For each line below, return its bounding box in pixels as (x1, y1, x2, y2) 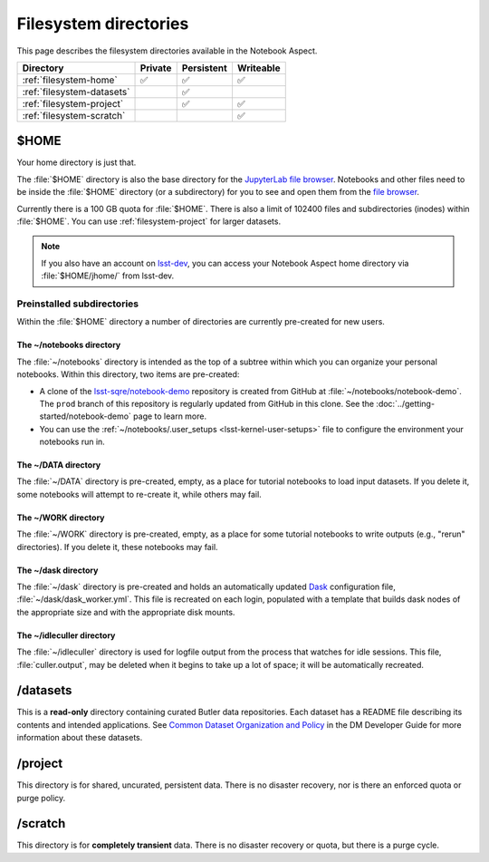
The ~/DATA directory (16, 460, 101, 470)
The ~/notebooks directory (16, 340, 121, 351)
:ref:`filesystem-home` (22, 73, 118, 86)
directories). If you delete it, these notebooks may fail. (16, 541, 218, 552)
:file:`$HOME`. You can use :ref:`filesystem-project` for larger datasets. (16, 216, 281, 227)
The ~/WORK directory (16, 512, 105, 523)
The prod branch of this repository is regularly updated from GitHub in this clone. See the (39, 398, 375, 409)
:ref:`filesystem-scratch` (22, 109, 126, 121)
